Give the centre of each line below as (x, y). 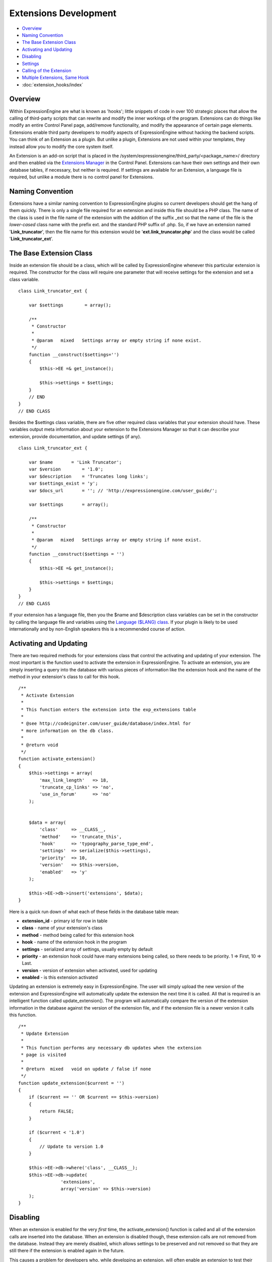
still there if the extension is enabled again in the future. (67, 1251)
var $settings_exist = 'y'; (63, 484)
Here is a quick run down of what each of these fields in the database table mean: (94, 912)
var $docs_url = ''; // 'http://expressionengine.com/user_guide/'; (123, 490)
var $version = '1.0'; (66, 469)
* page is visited (44, 1055)
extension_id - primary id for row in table (65, 921)
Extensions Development (63, 13)
